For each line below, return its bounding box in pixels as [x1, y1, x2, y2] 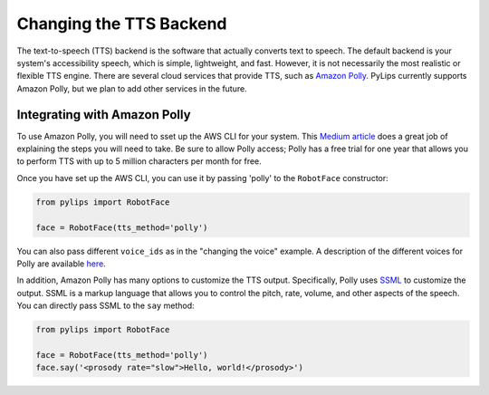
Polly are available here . [16, 258, 106, 269]
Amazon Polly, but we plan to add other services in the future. [16, 82, 248, 94]
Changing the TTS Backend [16, 14, 227, 34]
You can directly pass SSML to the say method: [16, 300, 195, 312]
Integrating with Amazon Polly [16, 107, 191, 122]
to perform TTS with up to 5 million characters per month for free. [16, 156, 262, 167]
